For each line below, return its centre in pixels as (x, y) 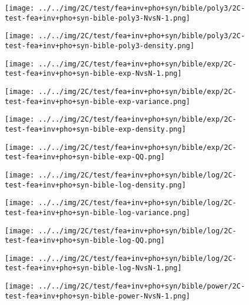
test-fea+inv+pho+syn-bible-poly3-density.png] (100, 46)
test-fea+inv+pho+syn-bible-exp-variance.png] (97, 101)
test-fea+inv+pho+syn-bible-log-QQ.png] (85, 241)
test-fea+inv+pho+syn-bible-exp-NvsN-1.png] (93, 74)
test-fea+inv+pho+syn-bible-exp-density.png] (95, 129)
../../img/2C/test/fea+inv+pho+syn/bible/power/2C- (142, 286)
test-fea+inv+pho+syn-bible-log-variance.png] (97, 212)
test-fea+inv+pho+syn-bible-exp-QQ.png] (85, 157)
